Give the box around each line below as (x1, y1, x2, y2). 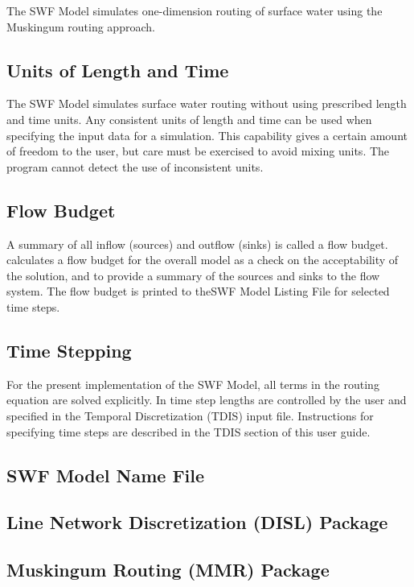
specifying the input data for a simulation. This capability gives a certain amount (6, 126, 408, 143)
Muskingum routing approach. (6, 18, 155, 35)
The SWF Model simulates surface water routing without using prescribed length (6, 95, 407, 112)
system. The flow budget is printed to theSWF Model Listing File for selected (6, 283, 390, 300)
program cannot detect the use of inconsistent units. (6, 158, 264, 175)
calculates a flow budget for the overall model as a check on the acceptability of (6, 251, 399, 268)
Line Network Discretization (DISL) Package (6, 510, 388, 535)
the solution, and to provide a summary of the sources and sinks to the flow (6, 267, 380, 283)
